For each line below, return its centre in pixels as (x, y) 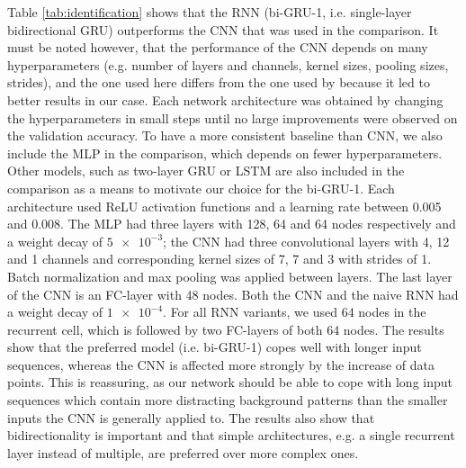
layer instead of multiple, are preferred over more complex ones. (183, 452)
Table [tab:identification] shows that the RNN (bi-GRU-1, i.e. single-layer (210, 12)
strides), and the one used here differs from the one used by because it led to (219, 82)
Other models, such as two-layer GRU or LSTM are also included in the (206, 171)
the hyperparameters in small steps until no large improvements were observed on (233, 117)
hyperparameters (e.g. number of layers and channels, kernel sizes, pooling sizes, (228, 64)
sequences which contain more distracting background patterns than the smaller (228, 400)
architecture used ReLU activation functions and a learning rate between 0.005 (224, 206)
